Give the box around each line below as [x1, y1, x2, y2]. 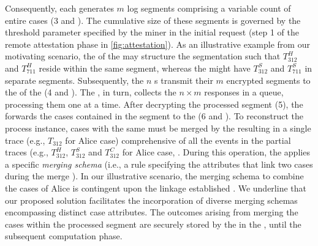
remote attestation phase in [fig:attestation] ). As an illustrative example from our [5, 37, 310, 50]
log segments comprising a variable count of [127, 2, 291, 14]
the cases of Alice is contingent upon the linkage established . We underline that [5, 181, 306, 194]
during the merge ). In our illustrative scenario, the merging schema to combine [5, 170, 304, 182]
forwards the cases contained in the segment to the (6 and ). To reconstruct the [5, 110, 303, 122]
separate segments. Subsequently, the [5, 73, 144, 86]
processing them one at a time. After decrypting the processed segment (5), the [5, 97, 303, 110]
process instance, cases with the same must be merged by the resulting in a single [5, 121, 311, 134]
